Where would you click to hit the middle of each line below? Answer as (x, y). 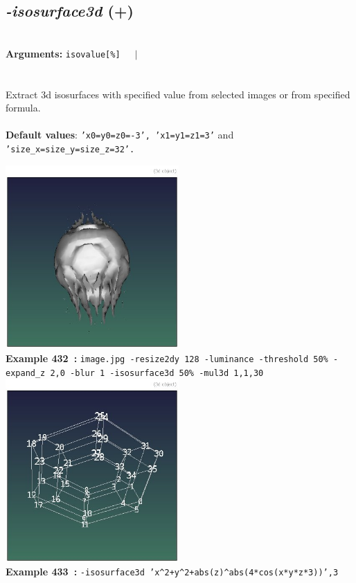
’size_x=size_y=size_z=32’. (70, 150)
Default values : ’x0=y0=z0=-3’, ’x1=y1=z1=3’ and (120, 135)
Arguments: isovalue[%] (63, 53)
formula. (23, 108)
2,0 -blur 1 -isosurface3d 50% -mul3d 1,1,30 (157, 373)
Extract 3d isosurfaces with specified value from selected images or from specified (178, 94)
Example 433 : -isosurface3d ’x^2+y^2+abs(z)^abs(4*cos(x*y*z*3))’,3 (172, 572)
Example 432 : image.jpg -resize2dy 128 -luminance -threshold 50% (167, 358)
